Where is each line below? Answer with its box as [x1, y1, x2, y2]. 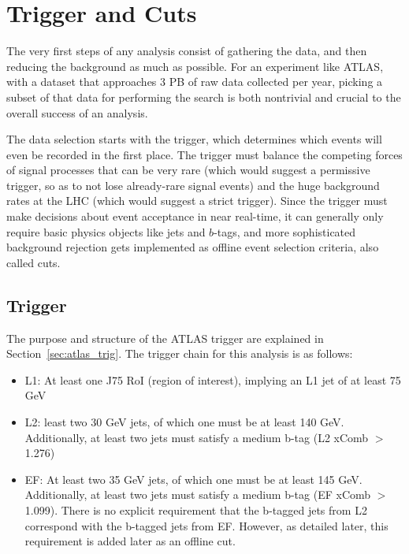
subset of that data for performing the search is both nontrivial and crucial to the [6, 88, 401, 105]
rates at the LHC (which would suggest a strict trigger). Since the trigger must [6, 192, 388, 209]
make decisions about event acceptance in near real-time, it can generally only [6, 208, 384, 225]
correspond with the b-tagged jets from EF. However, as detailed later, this [24, 517, 389, 534]
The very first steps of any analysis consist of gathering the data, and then [6, 43, 367, 59]
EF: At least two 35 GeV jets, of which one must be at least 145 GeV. [24, 470, 363, 487]
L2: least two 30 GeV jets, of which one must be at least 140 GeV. [24, 414, 344, 430]
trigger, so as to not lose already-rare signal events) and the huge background [6, 177, 380, 193]
